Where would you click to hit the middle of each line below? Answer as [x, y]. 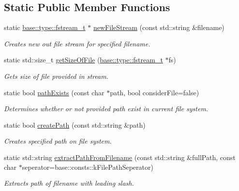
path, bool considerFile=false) [155, 92]
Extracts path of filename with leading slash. [69, 183]
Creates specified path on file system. [58, 141]
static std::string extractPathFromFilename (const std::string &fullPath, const [120, 157]
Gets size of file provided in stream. [56, 76]
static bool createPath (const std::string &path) [75, 125]
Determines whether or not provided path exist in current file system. [106, 109]
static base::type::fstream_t [45, 27]
